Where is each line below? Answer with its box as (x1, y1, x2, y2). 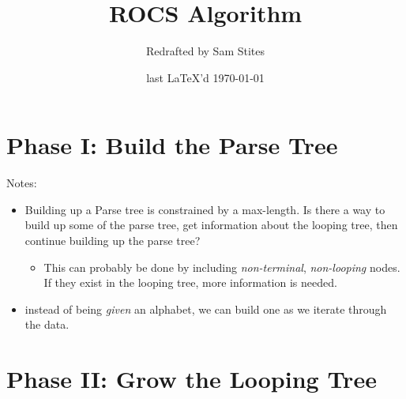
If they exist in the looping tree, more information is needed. (43, 274, 337, 291)
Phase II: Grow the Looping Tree (6, 363, 377, 395)
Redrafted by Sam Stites (145, 43, 265, 59)
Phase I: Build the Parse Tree (6, 129, 338, 161)
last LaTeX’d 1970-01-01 (146, 69, 265, 85)
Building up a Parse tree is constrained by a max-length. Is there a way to (24, 201, 385, 217)
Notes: (6, 175, 37, 191)
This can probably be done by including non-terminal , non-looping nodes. (43, 258, 400, 275)
